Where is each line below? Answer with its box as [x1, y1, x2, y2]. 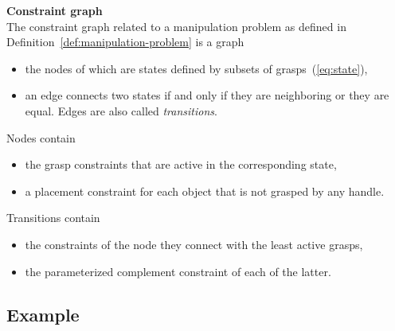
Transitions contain [6, 209, 100, 226]
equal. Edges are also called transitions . [25, 102, 217, 119]
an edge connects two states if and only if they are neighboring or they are [25, 87, 389, 103]
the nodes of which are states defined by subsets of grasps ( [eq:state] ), [25, 60, 368, 76]
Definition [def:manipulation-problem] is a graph [6, 33, 244, 50]
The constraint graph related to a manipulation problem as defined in [6, 18, 346, 34]
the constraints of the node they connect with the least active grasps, [25, 236, 363, 252]
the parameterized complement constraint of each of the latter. [25, 263, 331, 279]
